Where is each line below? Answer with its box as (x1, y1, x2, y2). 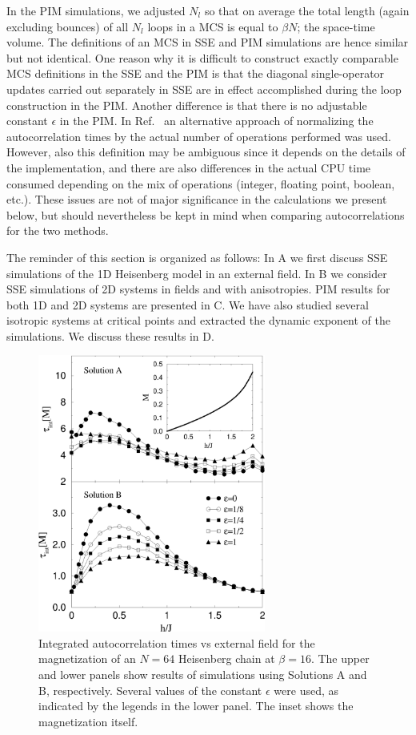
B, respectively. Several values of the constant (38, 681, 262, 698)
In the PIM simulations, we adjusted (6, 2, 186, 18)
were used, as (274, 681, 339, 698)
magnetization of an (38, 650, 136, 667)
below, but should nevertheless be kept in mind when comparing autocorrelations (6, 206, 405, 223)
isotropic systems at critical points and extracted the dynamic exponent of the (6, 312, 390, 329)
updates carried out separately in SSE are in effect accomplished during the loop (6, 80, 402, 97)
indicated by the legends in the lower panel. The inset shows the (38, 697, 354, 714)
